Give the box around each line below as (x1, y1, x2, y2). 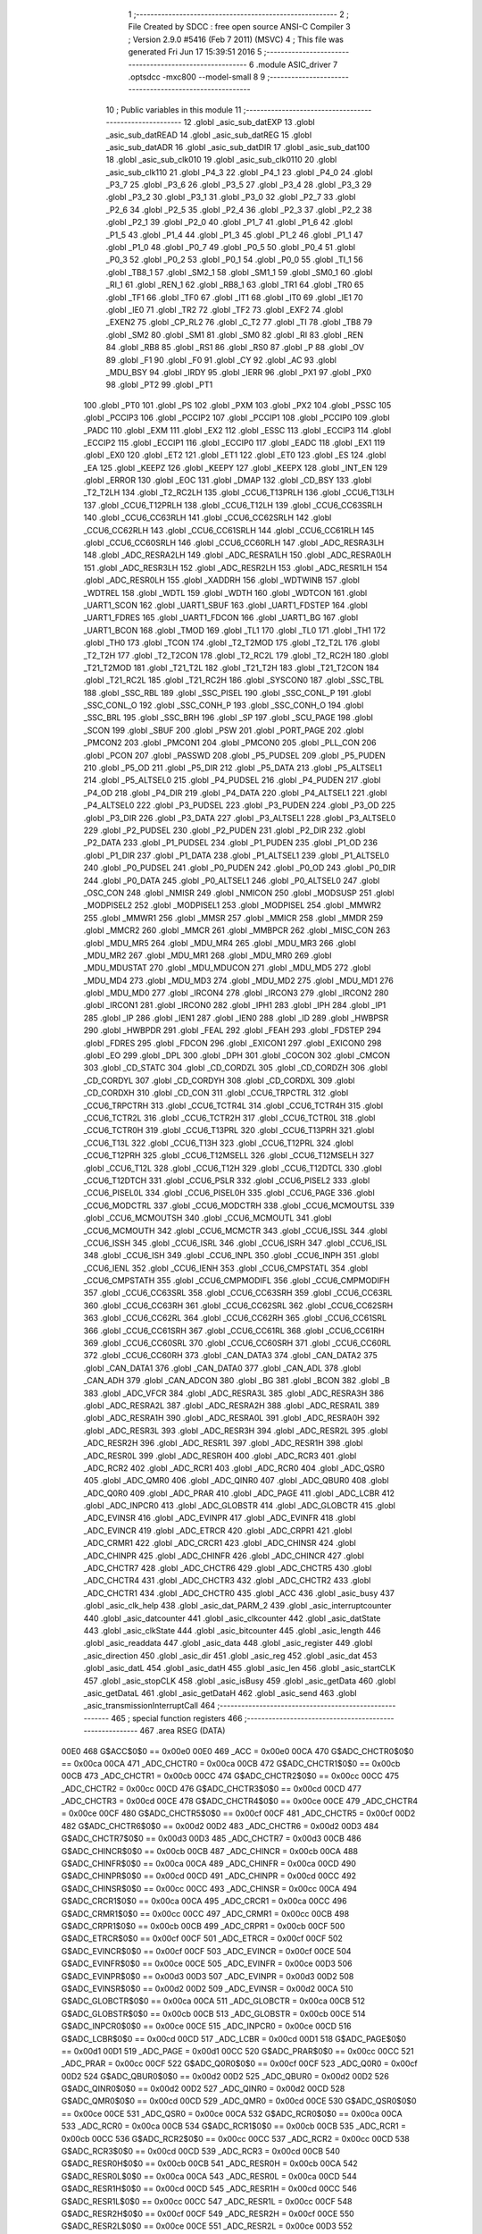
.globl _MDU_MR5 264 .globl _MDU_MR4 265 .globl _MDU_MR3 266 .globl (83, 937, 357, 948)
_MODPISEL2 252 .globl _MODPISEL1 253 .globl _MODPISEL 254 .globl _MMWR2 (83, 900, 382, 911)
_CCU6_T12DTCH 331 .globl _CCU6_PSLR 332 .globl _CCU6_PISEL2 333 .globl (83, 1175, 370, 1186)
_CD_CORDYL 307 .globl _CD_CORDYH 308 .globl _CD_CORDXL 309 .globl (83, 1075, 355, 1086)
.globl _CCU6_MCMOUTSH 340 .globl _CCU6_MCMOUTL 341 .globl (83, 1213, 332, 1223)
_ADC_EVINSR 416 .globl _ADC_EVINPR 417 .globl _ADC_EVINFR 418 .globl (83, 1513, 356, 1524)
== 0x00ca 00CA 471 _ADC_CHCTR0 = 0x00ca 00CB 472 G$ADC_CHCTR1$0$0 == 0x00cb (61, 1758, 401, 1768)
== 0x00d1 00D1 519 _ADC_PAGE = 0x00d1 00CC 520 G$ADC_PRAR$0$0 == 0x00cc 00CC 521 (61, 2045, 414, 2056)
